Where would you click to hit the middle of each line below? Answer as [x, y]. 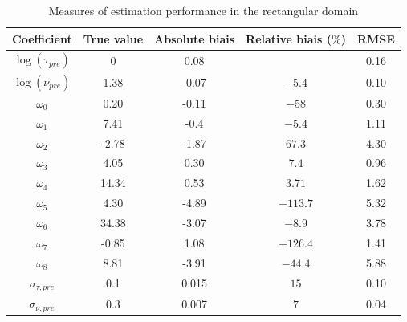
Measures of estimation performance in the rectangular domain [203, 10]
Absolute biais [195, 38]
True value [113, 38]
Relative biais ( [289, 38]
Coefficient [42, 38]
